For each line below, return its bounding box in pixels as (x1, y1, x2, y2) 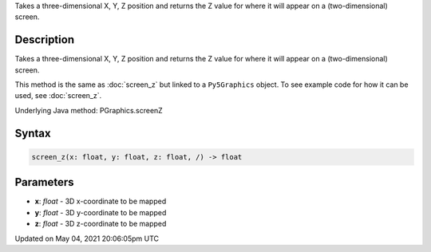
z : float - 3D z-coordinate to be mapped (34, 219, 167, 229)
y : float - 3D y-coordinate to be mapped (34, 207, 167, 217)
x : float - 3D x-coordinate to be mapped (34, 196, 167, 207)
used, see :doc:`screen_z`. (14, 91, 102, 100)
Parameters (14, 175, 74, 189)
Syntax (14, 126, 51, 140)
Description (14, 33, 75, 47)
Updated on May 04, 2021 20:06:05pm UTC (14, 234, 160, 243)
